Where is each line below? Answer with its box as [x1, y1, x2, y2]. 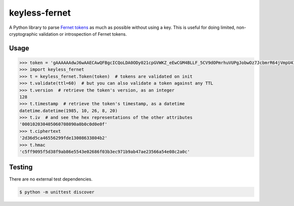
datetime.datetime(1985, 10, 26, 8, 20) [19, 108, 118, 114]
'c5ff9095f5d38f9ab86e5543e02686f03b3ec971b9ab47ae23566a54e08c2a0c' [19, 149, 190, 155]
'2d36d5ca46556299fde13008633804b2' [19, 135, 108, 141]
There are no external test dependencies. [9, 176, 93, 182]
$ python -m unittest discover [19, 189, 95, 195]
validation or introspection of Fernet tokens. [38, 31, 127, 37]
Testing [9, 163, 33, 171]
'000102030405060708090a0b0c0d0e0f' [19, 121, 108, 127]
